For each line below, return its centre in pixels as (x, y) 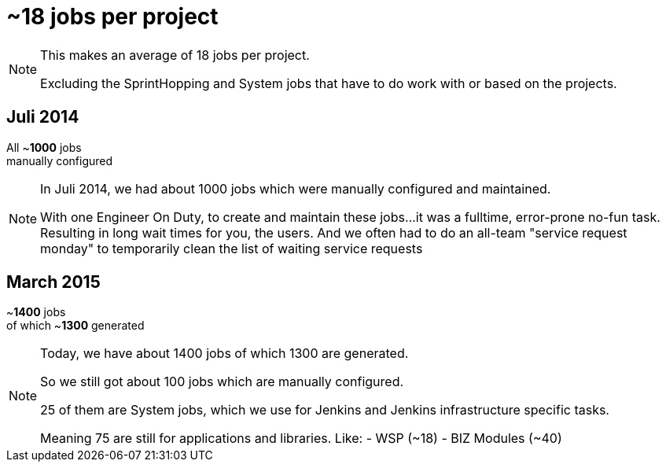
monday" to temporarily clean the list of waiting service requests (232, 248)
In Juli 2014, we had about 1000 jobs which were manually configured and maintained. (296, 188)
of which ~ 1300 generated (75, 326)
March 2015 (53, 282)
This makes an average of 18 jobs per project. (175, 55)
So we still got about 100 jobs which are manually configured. (222, 382)
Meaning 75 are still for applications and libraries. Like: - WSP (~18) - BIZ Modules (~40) (301, 439)
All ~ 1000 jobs (44, 147)
